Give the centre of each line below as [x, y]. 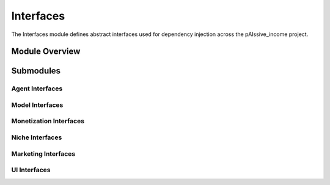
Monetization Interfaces [48, 121]
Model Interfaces [37, 105]
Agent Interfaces [37, 89]
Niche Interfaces [37, 137]
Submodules [36, 71]
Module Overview [46, 52]
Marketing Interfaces [43, 154]
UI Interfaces [31, 170]
